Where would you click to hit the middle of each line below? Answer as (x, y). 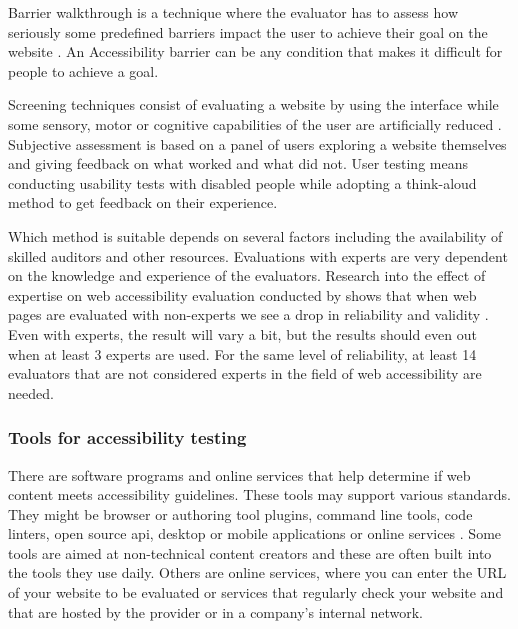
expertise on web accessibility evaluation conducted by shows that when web (242, 294)
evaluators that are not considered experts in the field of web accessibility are (245, 373)
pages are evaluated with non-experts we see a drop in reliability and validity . (248, 314)
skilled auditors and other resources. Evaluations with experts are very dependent (258, 255)
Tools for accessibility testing (127, 437)
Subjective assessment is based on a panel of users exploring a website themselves (257, 143)
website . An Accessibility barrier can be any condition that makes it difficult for (255, 51)
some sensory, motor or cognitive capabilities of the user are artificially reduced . (255, 123)
